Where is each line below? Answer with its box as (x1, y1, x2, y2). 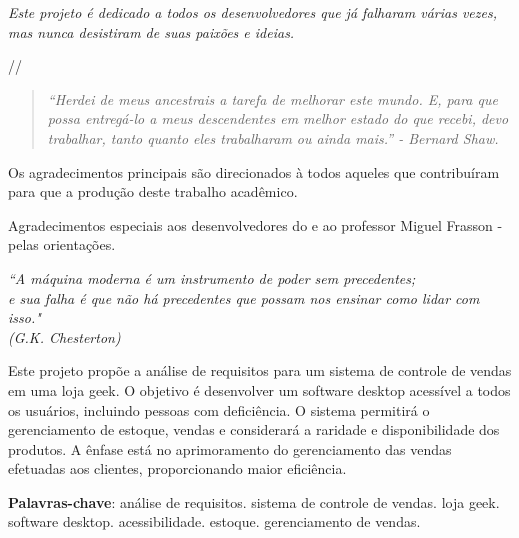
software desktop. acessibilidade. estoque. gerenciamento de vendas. (8, 511, 421, 532)
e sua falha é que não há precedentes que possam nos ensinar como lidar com (8, 287, 480, 308)
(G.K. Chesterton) (8, 326, 121, 347)
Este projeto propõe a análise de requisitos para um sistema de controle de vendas (8, 360, 512, 381)
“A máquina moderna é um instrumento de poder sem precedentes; (8, 267, 416, 288)
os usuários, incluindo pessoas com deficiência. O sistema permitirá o (8, 399, 430, 420)
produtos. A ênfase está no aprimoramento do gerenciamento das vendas (8, 438, 452, 459)
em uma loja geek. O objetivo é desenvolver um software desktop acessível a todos (8, 379, 511, 400)
